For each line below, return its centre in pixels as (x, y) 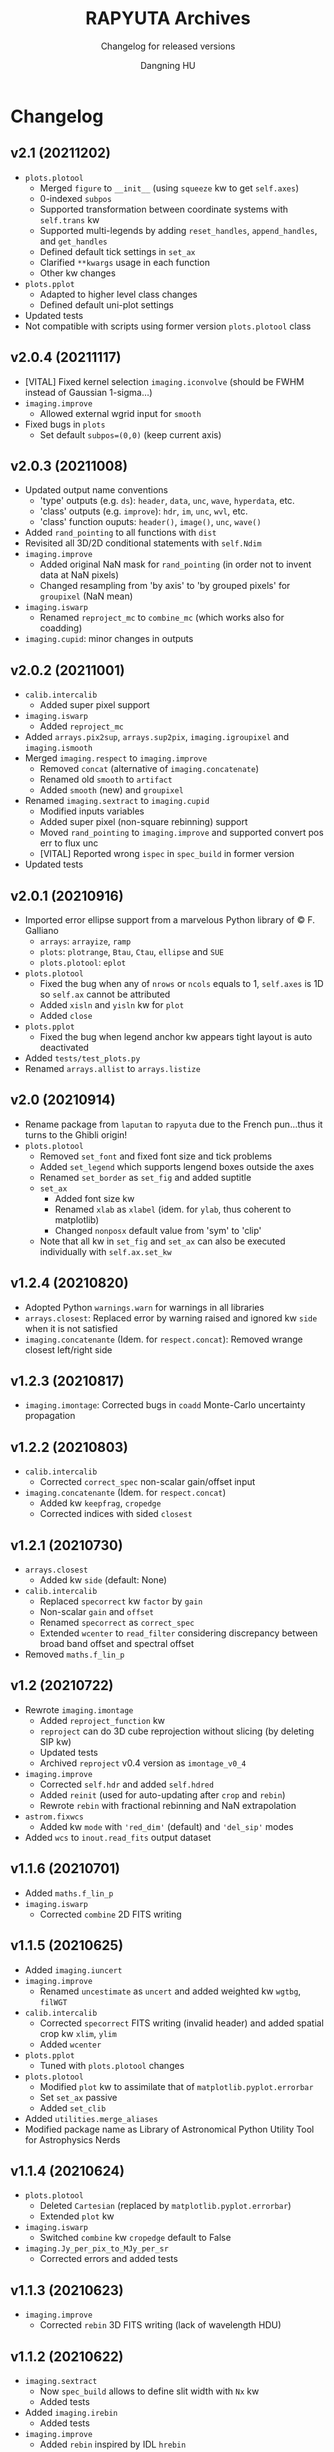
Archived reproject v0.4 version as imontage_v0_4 (143, 1763)
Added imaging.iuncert (73, 1969)
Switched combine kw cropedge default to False (135, 2238)
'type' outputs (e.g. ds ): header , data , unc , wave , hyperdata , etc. (167, 501)
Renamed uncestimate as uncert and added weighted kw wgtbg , (170, 1991)
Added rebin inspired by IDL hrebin (113, 2444)
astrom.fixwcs (54, 1817)
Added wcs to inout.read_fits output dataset (118, 1837)
